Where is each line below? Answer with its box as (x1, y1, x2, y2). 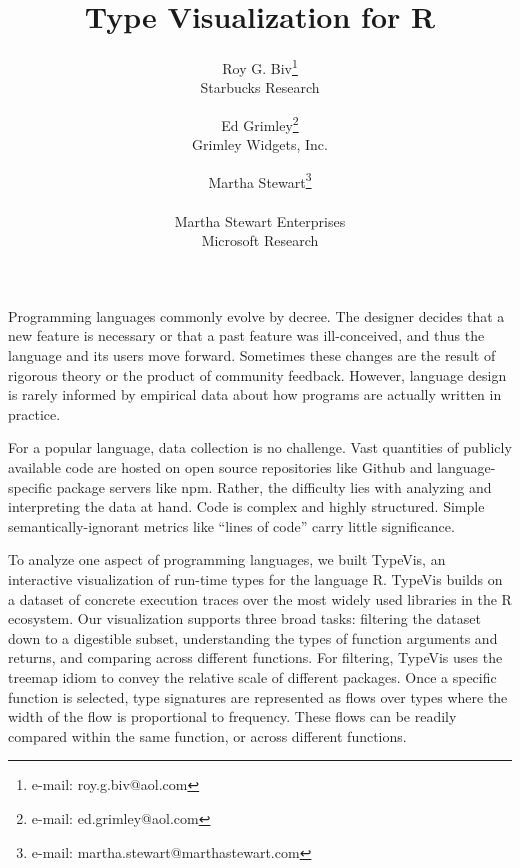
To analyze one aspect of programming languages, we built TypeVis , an (8, 549, 446, 570)
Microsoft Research (201, 230, 319, 251)
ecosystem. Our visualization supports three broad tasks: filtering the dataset (8, 608, 481, 629)
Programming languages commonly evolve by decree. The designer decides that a (8, 305, 505, 326)
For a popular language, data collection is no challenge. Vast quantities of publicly (8, 437, 512, 458)
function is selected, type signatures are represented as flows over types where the (8, 686, 508, 707)
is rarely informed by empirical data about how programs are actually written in (8, 384, 502, 405)
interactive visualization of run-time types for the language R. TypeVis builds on (8, 568, 503, 589)
